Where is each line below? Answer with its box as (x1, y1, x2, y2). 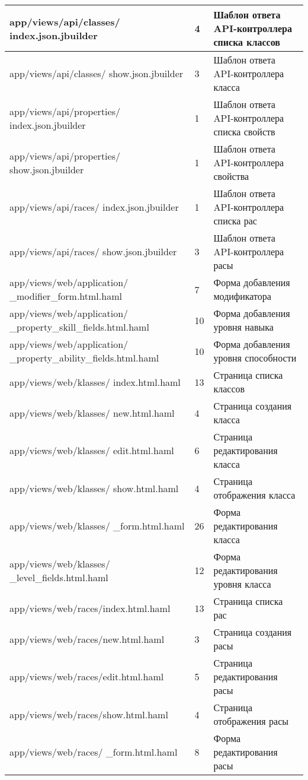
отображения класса (213, 488, 296, 502)
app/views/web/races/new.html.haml (9, 632, 165, 646)
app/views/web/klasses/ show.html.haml (9, 481, 179, 495)
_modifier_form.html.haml (9, 289, 122, 303)
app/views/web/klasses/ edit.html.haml (9, 443, 174, 457)
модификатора (213, 289, 271, 303)
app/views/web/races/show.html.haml (9, 707, 168, 721)
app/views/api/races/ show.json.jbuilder (9, 245, 177, 258)
